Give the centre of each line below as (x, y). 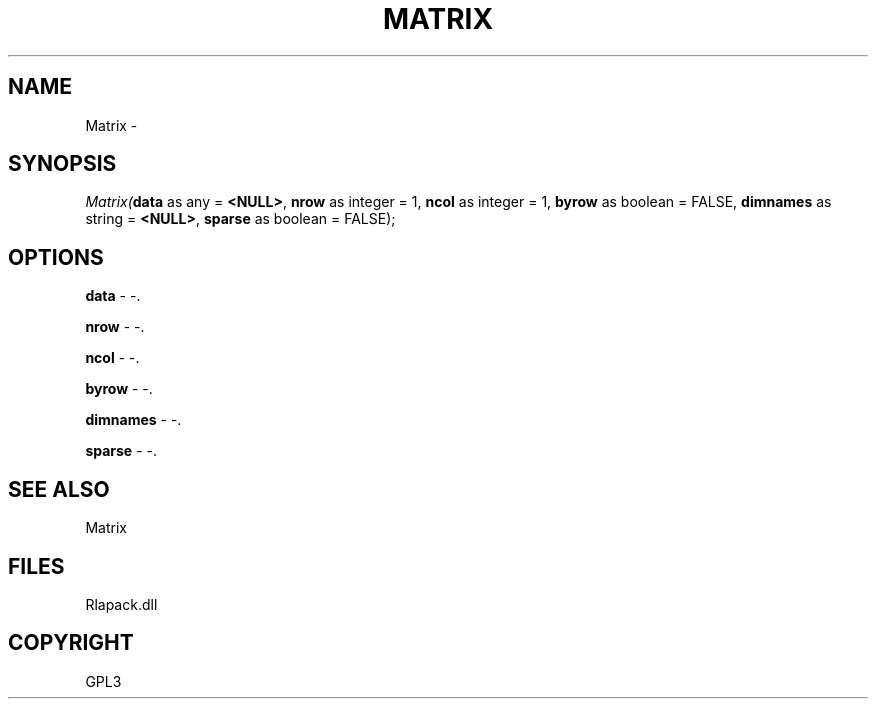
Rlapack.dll (121, 604)
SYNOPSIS (62, 164)
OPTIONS (56, 257)
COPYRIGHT (71, 643)
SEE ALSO (59, 489)
